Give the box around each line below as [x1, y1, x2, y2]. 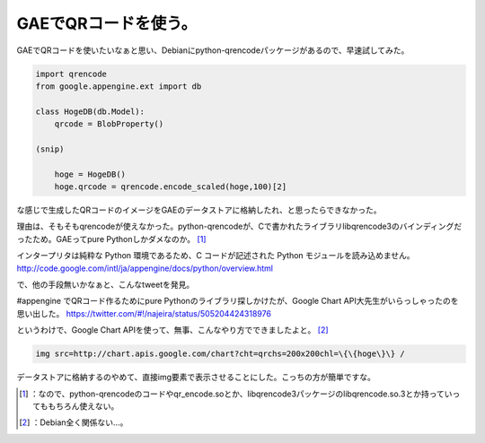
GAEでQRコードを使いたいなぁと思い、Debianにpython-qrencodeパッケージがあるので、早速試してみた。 [16, 45, 410, 56]
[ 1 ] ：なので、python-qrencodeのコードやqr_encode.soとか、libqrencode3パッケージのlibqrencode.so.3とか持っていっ [19, 388, 461, 399]
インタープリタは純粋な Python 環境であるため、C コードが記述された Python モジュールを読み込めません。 [16, 250, 415, 261]
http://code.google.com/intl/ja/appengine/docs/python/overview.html [16, 263, 274, 274]
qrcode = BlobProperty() [54, 119, 164, 129]
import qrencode [35, 68, 108, 79]
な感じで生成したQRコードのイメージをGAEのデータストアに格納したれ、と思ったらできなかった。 [16, 204, 382, 215]
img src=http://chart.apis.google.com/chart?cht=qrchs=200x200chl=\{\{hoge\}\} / [35, 349, 406, 359]
